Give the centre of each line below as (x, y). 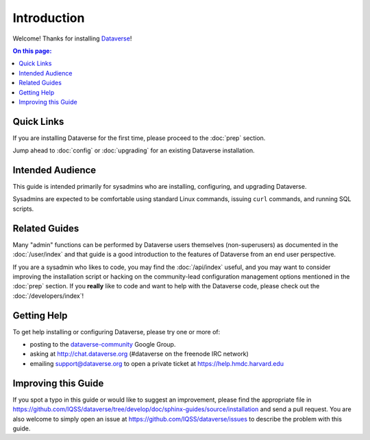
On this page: (32, 51)
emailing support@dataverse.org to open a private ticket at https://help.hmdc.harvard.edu (157, 363)
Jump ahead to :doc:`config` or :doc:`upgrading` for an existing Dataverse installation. (134, 150)
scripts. (23, 209)
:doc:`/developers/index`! (48, 296)
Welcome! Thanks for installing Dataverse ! (72, 38)
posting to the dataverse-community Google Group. (103, 345)
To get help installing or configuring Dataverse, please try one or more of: (116, 332)
